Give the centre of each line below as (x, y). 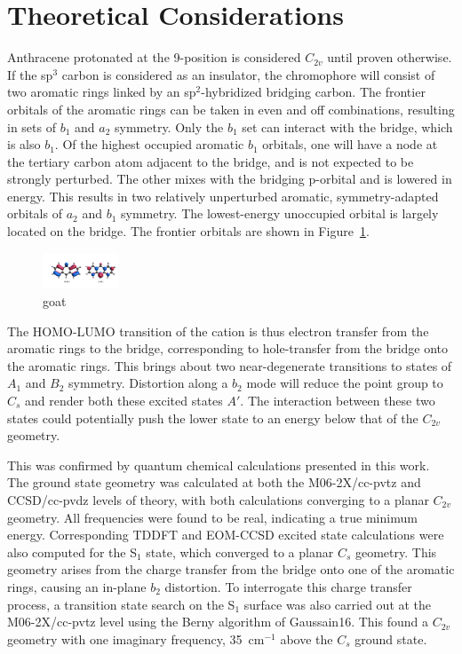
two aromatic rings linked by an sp (102, 92)
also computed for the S (72, 552)
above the (307, 638)
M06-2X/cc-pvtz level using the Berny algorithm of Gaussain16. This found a (218, 622)
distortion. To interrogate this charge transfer (288, 586)
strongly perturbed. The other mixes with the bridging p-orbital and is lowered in (230, 179)
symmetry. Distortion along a (148, 383)
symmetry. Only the (169, 126)
